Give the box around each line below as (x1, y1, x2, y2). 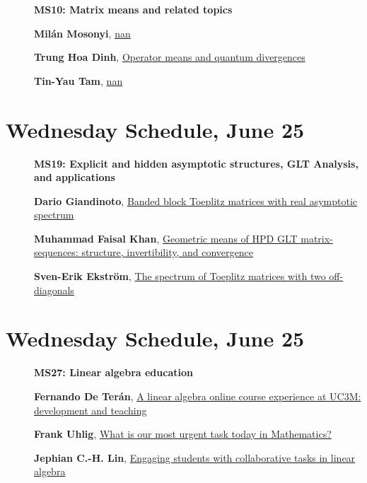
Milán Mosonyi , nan (34, 25, 131, 40)
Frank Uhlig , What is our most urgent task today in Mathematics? (34, 426, 332, 441)
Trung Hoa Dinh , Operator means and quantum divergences (34, 50, 305, 64)
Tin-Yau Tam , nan (34, 73, 123, 88)
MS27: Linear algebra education (34, 365, 193, 380)
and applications (34, 170, 115, 185)
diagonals (34, 282, 74, 297)
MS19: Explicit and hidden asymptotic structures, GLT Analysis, (34, 156, 359, 170)
